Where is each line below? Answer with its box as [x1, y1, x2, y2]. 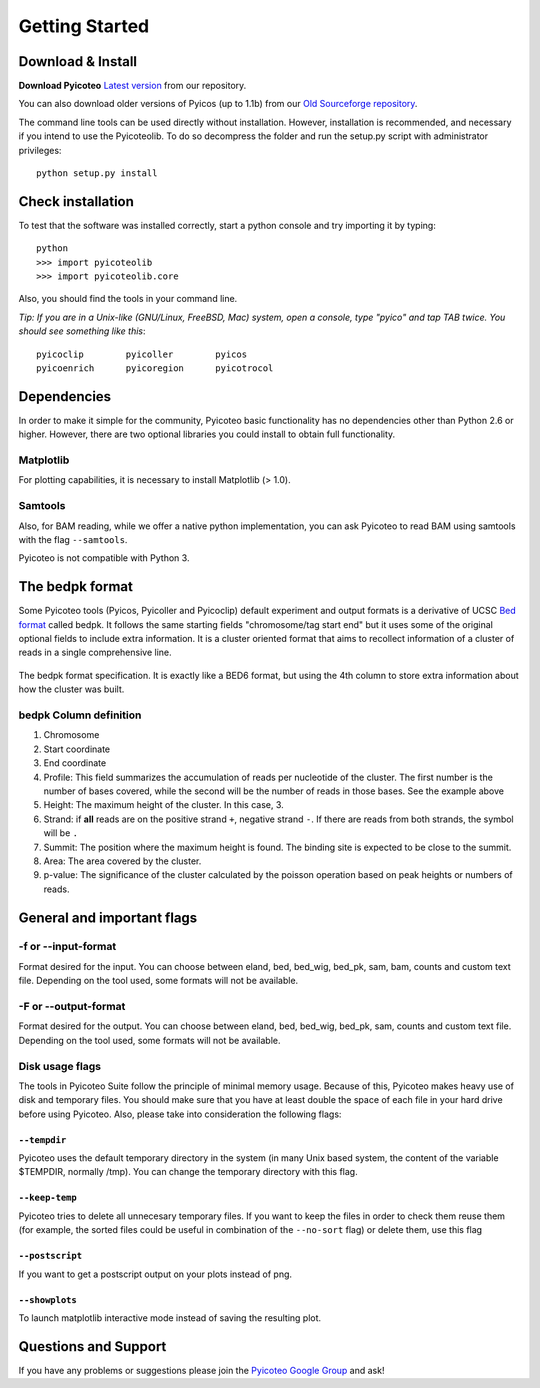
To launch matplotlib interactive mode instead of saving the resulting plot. [18, 1312, 322, 1324]
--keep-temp [18, 1192, 77, 1204]
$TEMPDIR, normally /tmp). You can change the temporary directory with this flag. [18, 1166, 359, 1178]
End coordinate [43, 757, 107, 769]
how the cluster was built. [18, 683, 125, 695]
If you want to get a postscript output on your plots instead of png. [18, 1268, 293, 1280]
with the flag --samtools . [18, 534, 128, 546]
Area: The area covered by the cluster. [43, 855, 202, 867]
